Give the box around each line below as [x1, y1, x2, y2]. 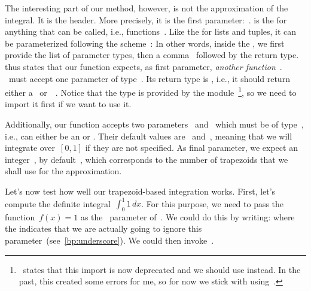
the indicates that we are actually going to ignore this [5, 222, 202, 235]
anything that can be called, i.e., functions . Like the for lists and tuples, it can [5, 25, 297, 38]
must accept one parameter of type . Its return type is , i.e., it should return [8, 72, 290, 84]
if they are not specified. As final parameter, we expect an [85, 141, 298, 154]
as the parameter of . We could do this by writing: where [80, 210, 295, 223]
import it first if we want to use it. [5, 98, 132, 110]
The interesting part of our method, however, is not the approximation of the [5, 2, 288, 14]
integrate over [5, 141, 56, 154]
